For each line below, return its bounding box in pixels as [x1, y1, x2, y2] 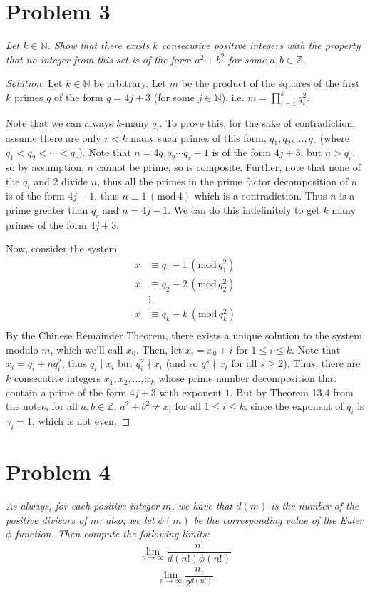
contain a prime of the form [6, 384, 127, 399]
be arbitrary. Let [93, 76, 167, 91]
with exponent [159, 384, 222, 399]
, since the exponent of [244, 398, 344, 413]
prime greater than [6, 202, 88, 217]
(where [319, 130, 350, 145]
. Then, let [135, 341, 183, 356]
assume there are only [6, 130, 101, 145]
